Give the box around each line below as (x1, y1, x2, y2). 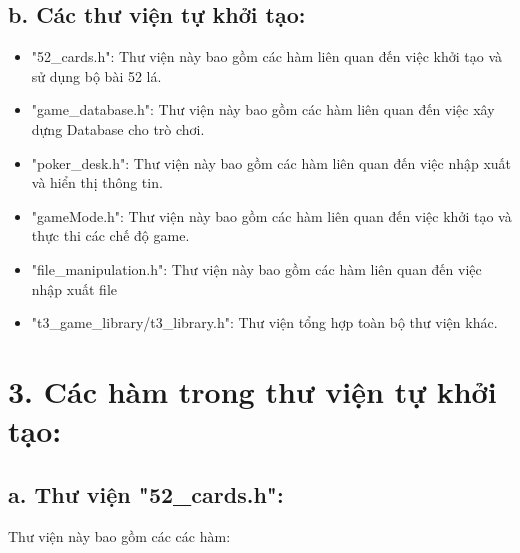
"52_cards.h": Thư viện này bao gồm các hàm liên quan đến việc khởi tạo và (31, 46, 503, 67)
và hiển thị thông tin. (31, 172, 163, 193)
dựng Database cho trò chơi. (31, 118, 205, 139)
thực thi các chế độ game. (31, 225, 190, 246)
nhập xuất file (31, 278, 117, 299)
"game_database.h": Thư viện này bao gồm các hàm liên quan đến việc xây (31, 99, 495, 120)
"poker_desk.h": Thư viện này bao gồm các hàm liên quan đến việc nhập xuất (31, 152, 512, 173)
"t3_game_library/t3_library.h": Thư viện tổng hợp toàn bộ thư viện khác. (31, 312, 498, 333)
